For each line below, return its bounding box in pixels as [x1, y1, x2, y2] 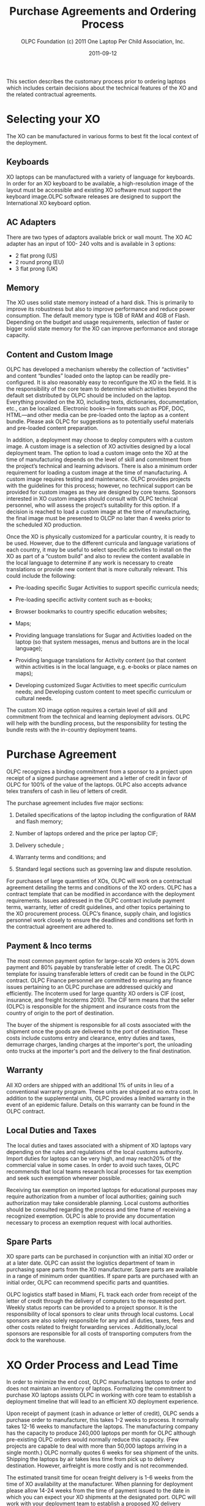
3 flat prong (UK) [15, 265, 58, 272]
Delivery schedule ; [15, 841, 64, 849]
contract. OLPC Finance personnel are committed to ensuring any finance [6, 977, 192, 984]
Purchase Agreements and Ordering [9, 4, 197, 18]
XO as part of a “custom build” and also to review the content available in [6, 553, 191, 560]
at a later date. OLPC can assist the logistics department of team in [6, 1259, 176, 1266]
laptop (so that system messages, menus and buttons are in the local [15, 638, 190, 646]
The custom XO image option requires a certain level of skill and [6, 706, 168, 714]
